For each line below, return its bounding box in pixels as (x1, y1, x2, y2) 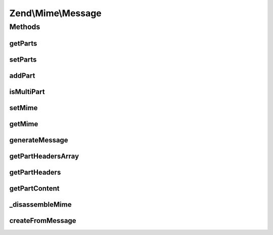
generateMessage (9, 135, 68, 144)
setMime (9, 104, 38, 112)
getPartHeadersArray (9, 152, 79, 160)
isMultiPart (9, 87, 45, 96)
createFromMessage (9, 216, 76, 225)
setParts (9, 55, 37, 64)
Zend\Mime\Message (9, 8, 102, 19)
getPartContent (9, 184, 60, 193)
